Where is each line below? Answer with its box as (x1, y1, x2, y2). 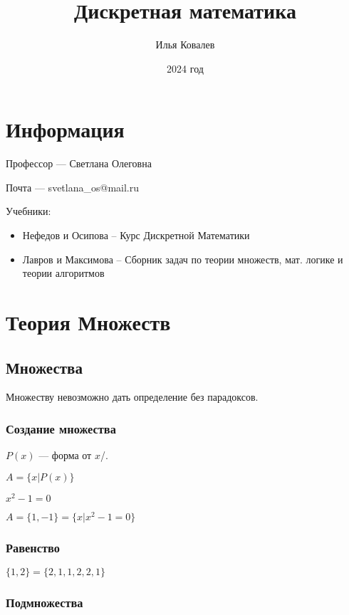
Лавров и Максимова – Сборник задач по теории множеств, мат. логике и (22, 251, 343, 266)
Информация (6, 115, 125, 144)
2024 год (167, 61, 204, 75)
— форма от (38, 448, 92, 463)
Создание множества (6, 419, 116, 437)
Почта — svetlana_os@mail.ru (6, 179, 139, 194)
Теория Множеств (6, 307, 171, 336)
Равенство (6, 538, 60, 556)
